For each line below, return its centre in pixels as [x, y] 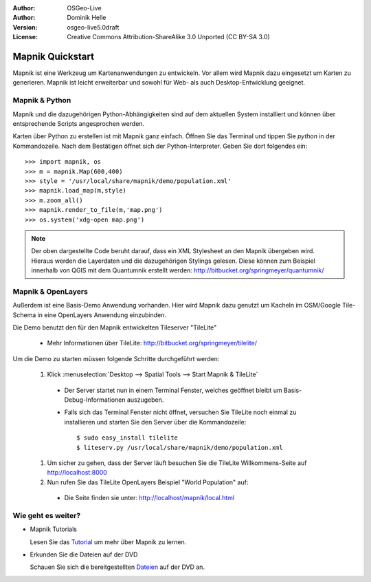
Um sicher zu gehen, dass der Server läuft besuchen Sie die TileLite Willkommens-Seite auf [177, 463]
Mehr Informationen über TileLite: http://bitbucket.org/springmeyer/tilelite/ [152, 343]
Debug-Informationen [95, 400]
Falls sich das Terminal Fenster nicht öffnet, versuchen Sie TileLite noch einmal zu [180, 412]
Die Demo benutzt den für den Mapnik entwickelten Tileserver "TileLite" [115, 327]
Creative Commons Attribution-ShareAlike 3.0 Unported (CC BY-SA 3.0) [169, 37]
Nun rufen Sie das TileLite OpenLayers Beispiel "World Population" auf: [148, 482]
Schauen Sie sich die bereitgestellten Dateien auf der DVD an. [117, 567]
